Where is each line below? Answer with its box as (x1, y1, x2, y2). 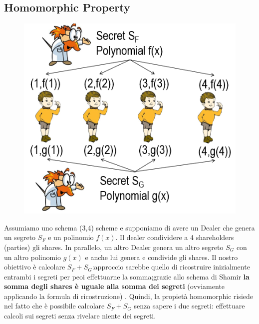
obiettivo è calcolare (4, 261, 65, 272)
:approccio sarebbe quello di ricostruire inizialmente (92, 261, 250, 272)
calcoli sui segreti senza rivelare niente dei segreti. (4, 310, 156, 321)
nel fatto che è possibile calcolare (4, 300, 105, 311)
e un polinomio (48, 232, 94, 242)
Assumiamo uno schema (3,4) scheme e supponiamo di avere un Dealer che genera (4, 222, 255, 232)
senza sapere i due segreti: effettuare (134, 300, 245, 311)
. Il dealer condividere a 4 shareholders (115, 232, 234, 242)
